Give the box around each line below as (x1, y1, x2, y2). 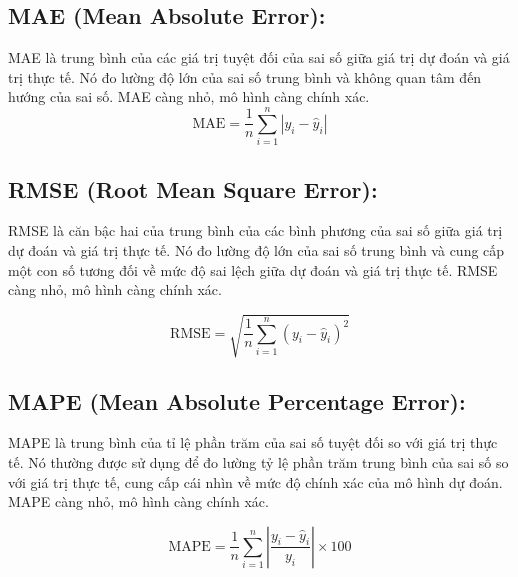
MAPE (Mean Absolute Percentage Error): (8, 385, 466, 416)
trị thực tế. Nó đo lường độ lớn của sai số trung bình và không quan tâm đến (8, 66, 482, 87)
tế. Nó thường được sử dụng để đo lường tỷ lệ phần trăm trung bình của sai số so (8, 452, 509, 473)
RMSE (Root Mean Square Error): (8, 173, 378, 204)
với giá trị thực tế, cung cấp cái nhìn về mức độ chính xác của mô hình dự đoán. (8, 471, 503, 492)
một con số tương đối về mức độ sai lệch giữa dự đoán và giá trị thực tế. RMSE (8, 259, 498, 280)
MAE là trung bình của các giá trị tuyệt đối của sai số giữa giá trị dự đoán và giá (8, 47, 510, 68)
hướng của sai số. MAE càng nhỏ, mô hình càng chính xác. (8, 86, 370, 107)
